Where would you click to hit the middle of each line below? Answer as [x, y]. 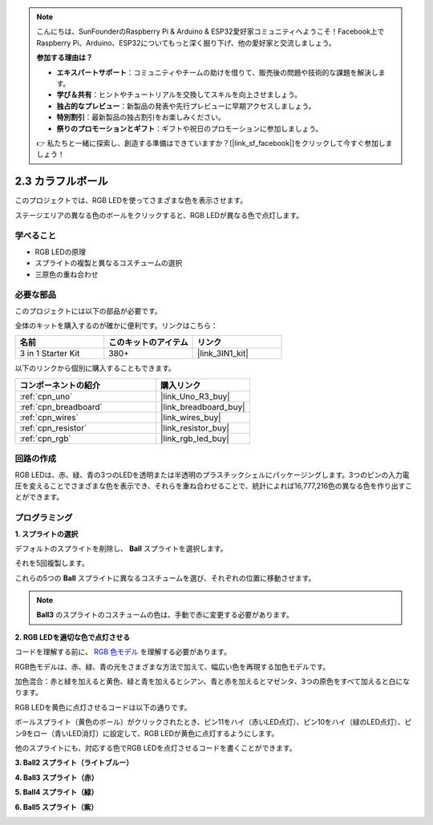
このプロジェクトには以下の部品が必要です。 [88, 311]
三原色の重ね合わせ [67, 274]
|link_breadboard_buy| [203, 406]
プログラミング [44, 518]
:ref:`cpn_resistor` [53, 427]
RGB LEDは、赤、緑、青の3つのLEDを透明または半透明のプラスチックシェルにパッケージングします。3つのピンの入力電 [212, 475]
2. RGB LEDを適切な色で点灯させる [73, 637]
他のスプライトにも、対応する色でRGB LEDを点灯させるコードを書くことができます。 [156, 748]
